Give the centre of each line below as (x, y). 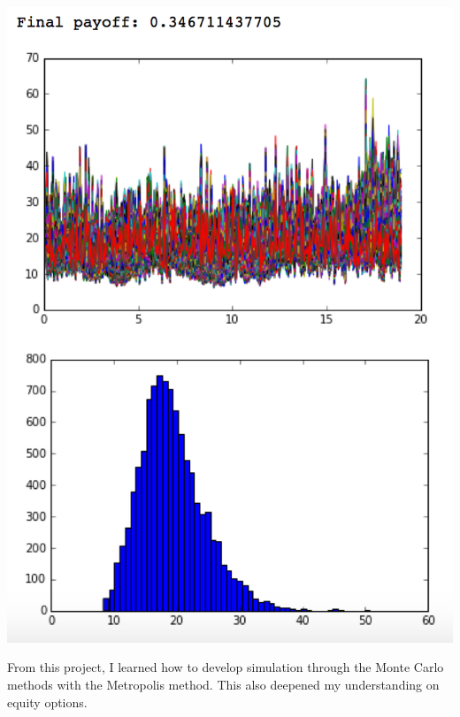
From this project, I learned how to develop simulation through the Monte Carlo (226, 667)
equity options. (47, 702)
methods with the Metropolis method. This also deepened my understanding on (223, 684)
